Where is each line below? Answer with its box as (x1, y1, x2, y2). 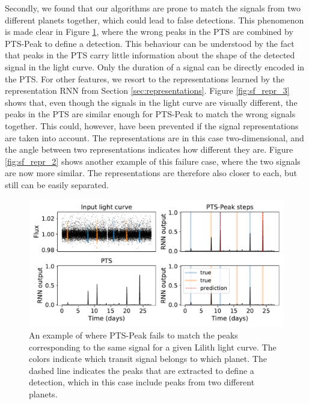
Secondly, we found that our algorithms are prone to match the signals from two (5, 2, 301, 14)
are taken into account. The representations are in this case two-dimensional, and (5, 131, 304, 144)
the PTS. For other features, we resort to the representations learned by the (5, 72, 284, 85)
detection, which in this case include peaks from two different (29, 376, 255, 388)
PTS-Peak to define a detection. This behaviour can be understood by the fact (5, 37, 295, 49)
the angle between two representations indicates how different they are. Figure (5, 143, 293, 156)
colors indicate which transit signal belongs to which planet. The (29, 352, 267, 365)
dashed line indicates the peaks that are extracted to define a (29, 364, 254, 376)
